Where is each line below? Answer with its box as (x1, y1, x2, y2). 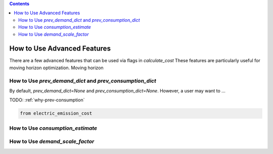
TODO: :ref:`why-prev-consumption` (9, 97, 85, 103)
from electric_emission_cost (20, 111, 93, 116)
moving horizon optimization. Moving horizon (9, 65, 104, 71)
